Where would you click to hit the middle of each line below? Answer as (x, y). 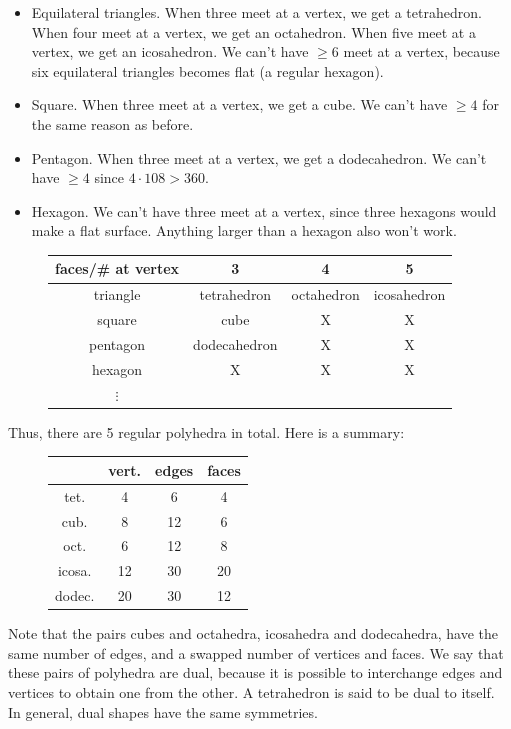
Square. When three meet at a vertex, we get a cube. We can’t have (239, 104)
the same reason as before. (112, 123)
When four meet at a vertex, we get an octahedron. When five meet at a (253, 31)
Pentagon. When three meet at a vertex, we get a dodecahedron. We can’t (259, 157)
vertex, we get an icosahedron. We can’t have (170, 51)
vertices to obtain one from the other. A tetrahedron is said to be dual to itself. (251, 691)
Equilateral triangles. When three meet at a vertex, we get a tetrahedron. (256, 12)
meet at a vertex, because (421, 51)
